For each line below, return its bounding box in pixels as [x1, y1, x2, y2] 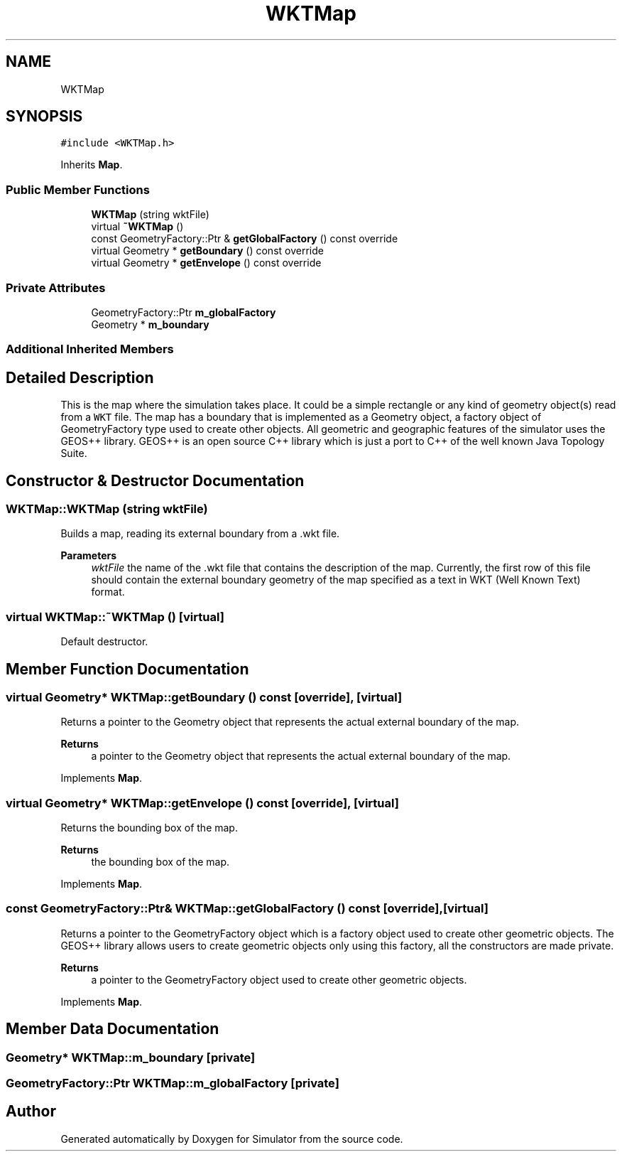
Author [6, 1102, 56, 1121]
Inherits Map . [60, 158, 123, 171]
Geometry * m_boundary [91, 318, 209, 330]
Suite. [60, 447, 87, 460]
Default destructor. [60, 635, 148, 648]
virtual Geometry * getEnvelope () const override [91, 257, 322, 269]
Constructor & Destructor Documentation [6, 471, 305, 490]
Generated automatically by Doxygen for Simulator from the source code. [60, 1132, 403, 1145]
